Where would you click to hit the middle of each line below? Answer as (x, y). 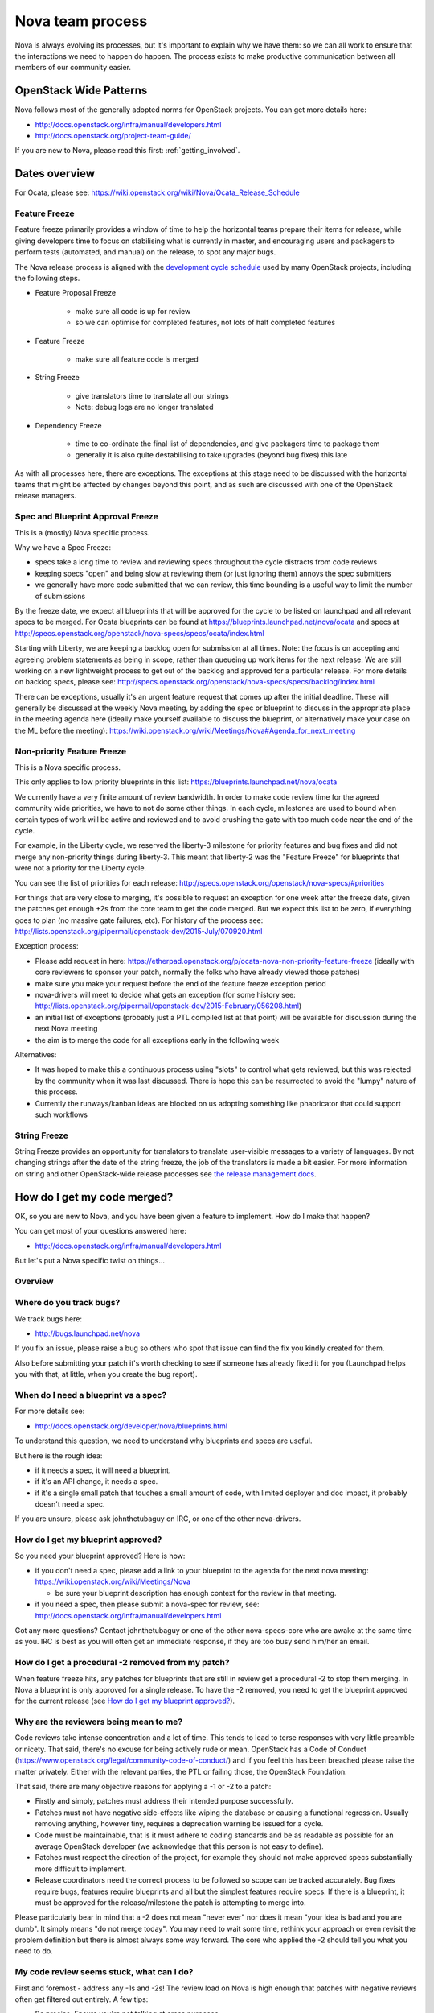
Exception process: (47, 946)
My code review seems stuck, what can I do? (104, 1972)
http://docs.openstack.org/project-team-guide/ (113, 136)
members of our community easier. (73, 68)
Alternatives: (36, 1054)
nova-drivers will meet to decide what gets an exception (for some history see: (166, 995)
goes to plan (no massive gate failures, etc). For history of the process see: (139, 920)
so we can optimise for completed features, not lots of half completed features (205, 323)
